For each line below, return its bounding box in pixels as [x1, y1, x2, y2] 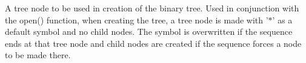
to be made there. [5, 49, 71, 61]
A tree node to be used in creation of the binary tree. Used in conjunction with [5, 2, 299, 14]
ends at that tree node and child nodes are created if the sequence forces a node [5, 37, 302, 49]
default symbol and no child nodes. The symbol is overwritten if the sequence [5, 25, 293, 38]
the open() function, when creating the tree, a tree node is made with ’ [5, 13, 268, 26]
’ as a [272, 13, 293, 26]
